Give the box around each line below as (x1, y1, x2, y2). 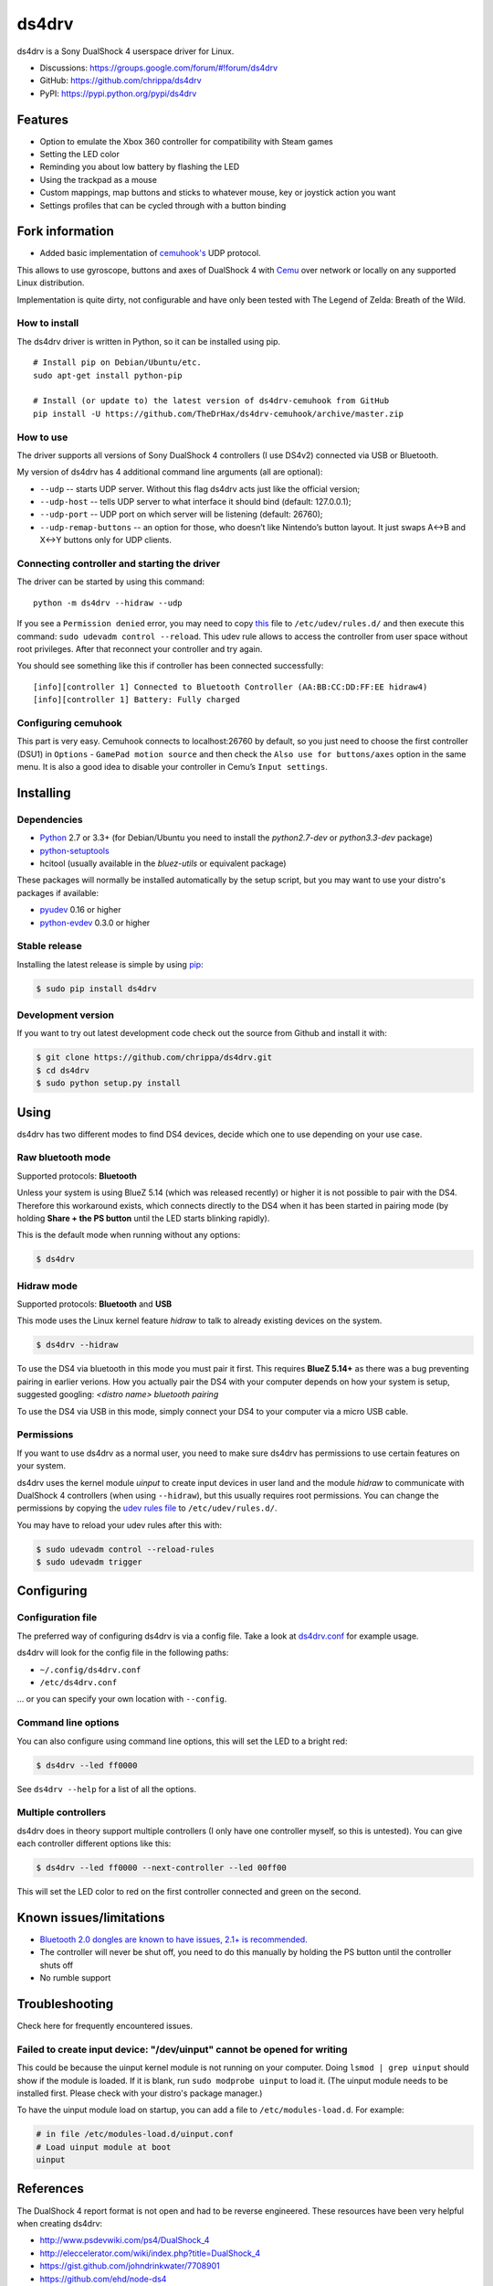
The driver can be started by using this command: (16, 576, 205, 587)
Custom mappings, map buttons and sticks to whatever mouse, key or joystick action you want (39, 187, 396, 198)
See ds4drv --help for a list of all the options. (16, 1783, 196, 1794)
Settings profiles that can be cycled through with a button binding (39, 199, 287, 210)
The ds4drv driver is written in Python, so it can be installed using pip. (16, 336, 281, 347)
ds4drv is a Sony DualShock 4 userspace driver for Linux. (16, 46, 235, 57)
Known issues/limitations (16, 1909, 165, 1925)
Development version (16, 1009, 114, 1021)
